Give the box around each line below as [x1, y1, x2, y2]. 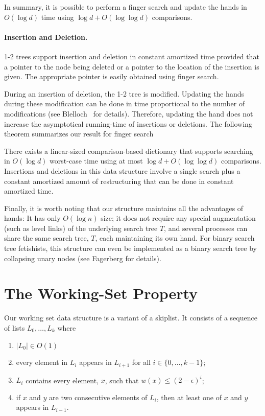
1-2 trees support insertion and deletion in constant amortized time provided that [4, 51, 259, 61]
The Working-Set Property [4, 283, 198, 304]
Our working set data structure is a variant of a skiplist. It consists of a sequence [4, 312, 257, 323]
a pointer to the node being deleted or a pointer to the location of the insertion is [4, 61, 259, 72]
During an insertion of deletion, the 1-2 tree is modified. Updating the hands [4, 88, 244, 99]
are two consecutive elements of [49, 391, 148, 402]
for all [132, 357, 151, 367]
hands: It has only [4, 213, 61, 223]
